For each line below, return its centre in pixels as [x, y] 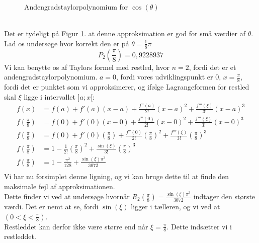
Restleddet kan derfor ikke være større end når [76, 226]
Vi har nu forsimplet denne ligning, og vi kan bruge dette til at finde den [117, 176]
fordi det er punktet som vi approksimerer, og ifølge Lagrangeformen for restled [127, 87]
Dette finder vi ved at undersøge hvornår [67, 196]
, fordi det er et [212, 67]
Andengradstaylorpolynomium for [76, 7]
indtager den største [224, 196]
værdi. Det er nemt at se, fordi [51, 207]
